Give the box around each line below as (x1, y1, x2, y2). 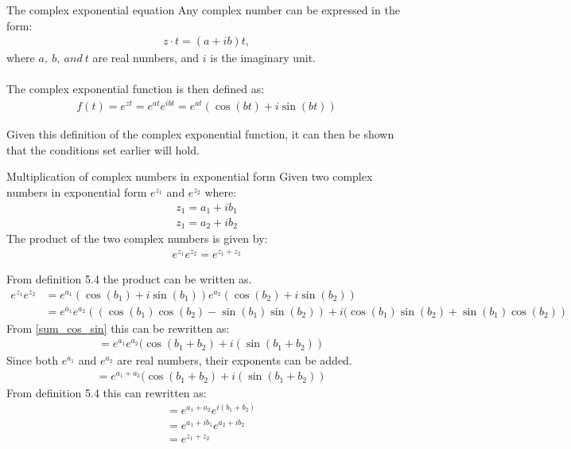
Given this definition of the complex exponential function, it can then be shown (6, 126, 394, 143)
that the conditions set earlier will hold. (6, 141, 200, 158)
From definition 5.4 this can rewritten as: (6, 385, 207, 401)
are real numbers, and (92, 49, 200, 66)
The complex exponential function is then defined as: (6, 80, 265, 97)
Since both (6, 352, 58, 369)
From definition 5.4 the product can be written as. (6, 271, 252, 287)
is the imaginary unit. (210, 49, 316, 66)
